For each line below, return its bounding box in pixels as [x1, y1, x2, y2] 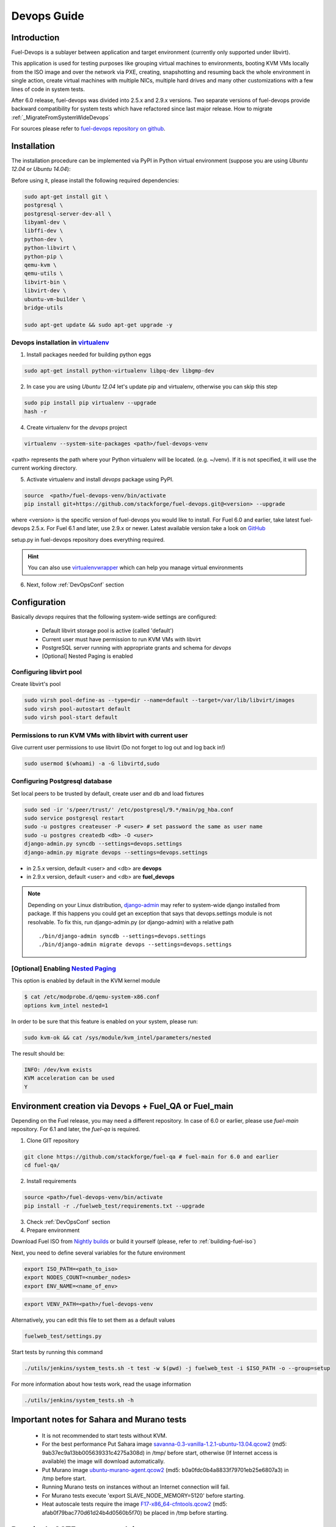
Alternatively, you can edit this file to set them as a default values [11, 1316, 175, 1324]
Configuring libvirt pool [11, 668, 82, 676]
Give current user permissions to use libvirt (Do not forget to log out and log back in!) [11, 743, 225, 751]
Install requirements [26, 1178, 76, 1185]
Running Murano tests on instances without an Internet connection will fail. [42, 1483, 230, 1490]
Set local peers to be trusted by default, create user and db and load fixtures [11, 790, 204, 797]
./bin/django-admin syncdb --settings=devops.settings [38, 932, 206, 939]
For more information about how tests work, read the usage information [11, 1380, 192, 1388]
